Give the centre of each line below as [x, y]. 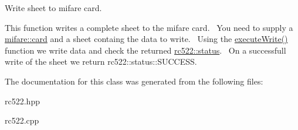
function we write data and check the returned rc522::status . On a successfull [145, 50]
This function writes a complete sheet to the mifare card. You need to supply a [149, 27]
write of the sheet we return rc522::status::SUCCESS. [101, 62]
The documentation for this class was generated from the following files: [134, 81]
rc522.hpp [22, 101]
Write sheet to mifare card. [53, 8]
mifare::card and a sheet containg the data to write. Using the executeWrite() [146, 39]
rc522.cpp [22, 120]
